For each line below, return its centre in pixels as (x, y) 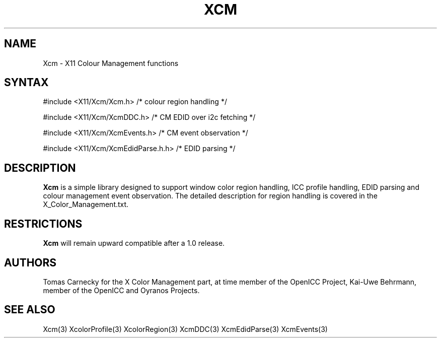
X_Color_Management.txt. (86, 204)
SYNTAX (26, 83)
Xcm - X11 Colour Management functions (111, 63)
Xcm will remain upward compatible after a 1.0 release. (134, 243)
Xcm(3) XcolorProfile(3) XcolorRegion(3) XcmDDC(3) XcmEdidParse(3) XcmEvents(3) (185, 329)
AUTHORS (30, 262)
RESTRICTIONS (43, 224)
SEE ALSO (30, 310)
